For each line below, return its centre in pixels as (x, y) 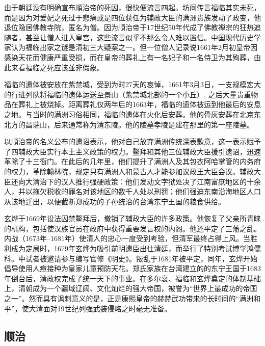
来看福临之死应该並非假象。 (57, 67)
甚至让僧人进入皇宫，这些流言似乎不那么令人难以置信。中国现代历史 (139, 37)
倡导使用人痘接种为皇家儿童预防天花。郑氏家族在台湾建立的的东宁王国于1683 (132, 268)
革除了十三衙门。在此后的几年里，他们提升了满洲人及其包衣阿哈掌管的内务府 (132, 161)
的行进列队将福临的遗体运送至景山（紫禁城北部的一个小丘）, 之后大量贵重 (128, 94)
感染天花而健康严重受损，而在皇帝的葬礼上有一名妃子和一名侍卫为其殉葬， (129, 57)
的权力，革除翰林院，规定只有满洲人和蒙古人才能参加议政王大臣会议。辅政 (129, 171)
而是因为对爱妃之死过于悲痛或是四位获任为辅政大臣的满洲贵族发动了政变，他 (132, 17)
